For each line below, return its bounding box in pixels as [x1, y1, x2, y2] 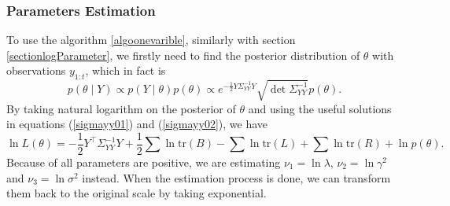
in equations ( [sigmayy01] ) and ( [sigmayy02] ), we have [6, 116, 267, 132]
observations [6, 62, 66, 79]
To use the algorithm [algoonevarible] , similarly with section [6, 31, 296, 48]
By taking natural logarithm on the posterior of [6, 100, 236, 116]
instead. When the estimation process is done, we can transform [82, 169, 391, 186]
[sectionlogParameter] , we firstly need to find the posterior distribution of [6, 46, 360, 63]
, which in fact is [85, 62, 166, 79]
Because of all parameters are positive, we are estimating [6, 154, 281, 170]
